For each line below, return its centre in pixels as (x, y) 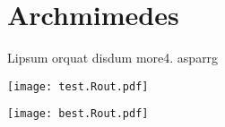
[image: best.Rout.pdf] (78, 114)
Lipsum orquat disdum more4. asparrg (113, 58)
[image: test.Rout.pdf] (78, 86)
